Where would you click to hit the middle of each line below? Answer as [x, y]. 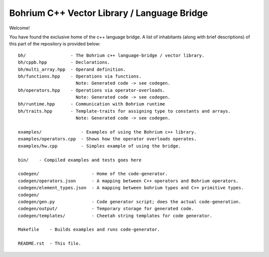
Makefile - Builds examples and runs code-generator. [89, 230]
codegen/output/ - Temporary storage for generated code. [106, 209]
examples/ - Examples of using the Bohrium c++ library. [107, 132]
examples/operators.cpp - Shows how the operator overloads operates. [107, 139]
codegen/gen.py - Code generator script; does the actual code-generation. [130, 201]
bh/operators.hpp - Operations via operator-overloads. [92, 90]
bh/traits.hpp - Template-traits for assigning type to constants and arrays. [125, 111]
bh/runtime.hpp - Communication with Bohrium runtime [92, 104]
